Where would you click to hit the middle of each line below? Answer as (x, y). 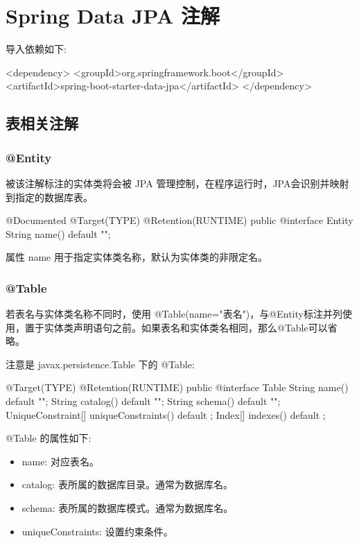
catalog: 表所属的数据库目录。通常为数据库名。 (127, 484)
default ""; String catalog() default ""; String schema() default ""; (143, 401)
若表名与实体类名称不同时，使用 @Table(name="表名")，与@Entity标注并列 (174, 314)
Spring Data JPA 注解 (113, 16)
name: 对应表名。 (61, 461)
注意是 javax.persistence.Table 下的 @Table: (100, 364)
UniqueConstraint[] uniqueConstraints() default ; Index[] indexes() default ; (166, 414)
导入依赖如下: (36, 49)
